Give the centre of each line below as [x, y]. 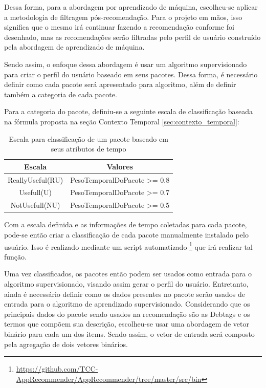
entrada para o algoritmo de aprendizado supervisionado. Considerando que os [127, 304]
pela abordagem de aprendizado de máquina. [74, 47]
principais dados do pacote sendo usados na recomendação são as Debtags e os [127, 314]
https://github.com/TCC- [57, 369]
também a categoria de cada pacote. [61, 94]
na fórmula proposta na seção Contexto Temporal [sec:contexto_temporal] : [122, 121]
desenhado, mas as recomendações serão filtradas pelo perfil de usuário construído [132, 37]
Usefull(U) [35, 192]
